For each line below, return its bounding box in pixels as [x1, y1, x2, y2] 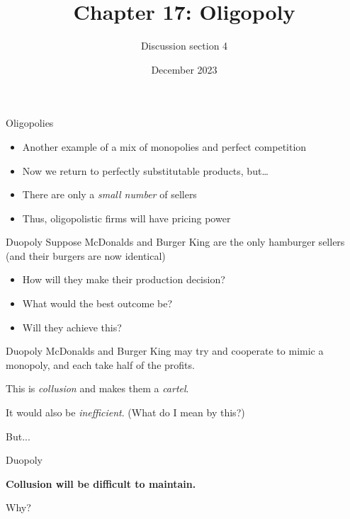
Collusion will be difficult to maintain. [6, 476, 196, 491]
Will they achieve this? [22, 319, 122, 334]
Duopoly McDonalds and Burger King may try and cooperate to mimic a [6, 343, 324, 358]
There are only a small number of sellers [22, 187, 197, 202]
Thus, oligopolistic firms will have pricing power [22, 210, 231, 225]
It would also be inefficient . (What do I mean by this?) [6, 405, 245, 420]
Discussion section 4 [140, 38, 228, 53]
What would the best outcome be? [22, 296, 173, 311]
